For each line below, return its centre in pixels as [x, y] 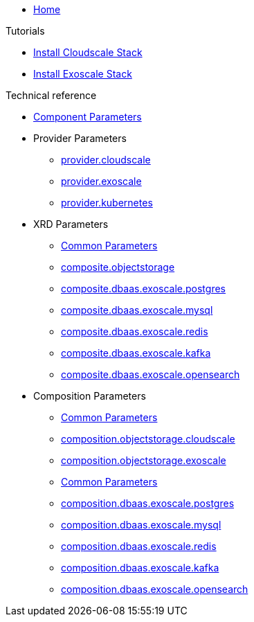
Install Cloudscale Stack [88, 52]
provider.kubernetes [107, 203]
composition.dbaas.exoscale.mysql [141, 525]
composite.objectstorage [118, 267]
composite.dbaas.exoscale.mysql [137, 310]
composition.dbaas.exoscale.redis [139, 546]
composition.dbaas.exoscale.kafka [140, 568]
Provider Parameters [80, 138]
